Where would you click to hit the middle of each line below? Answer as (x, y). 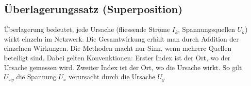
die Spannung (36, 77)
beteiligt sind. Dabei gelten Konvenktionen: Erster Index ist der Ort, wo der (117, 57)
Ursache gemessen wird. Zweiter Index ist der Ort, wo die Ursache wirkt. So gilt (123, 67)
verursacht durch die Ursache (112, 77)
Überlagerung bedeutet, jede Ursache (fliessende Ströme (87, 29)
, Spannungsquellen (207, 29)
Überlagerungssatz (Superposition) (93, 9)
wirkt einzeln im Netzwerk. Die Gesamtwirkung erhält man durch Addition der (121, 38)
